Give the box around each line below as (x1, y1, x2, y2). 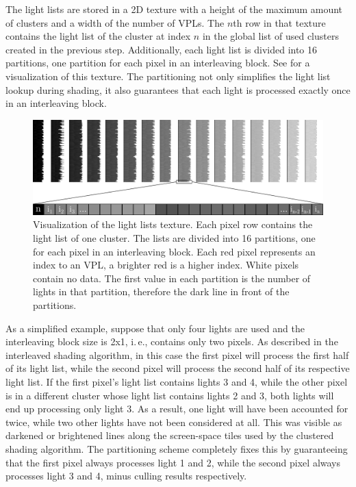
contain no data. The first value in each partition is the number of (33, 271, 311, 285)
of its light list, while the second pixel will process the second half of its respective (5, 361, 350, 375)
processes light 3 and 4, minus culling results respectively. (5, 469, 247, 483)
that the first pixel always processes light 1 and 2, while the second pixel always (5, 455, 341, 469)
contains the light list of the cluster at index (5, 29, 191, 43)
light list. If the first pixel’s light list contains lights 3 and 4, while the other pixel (5, 375, 348, 388)
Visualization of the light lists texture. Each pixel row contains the (33, 217, 313, 232)
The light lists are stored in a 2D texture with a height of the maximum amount (5, 2, 343, 16)
